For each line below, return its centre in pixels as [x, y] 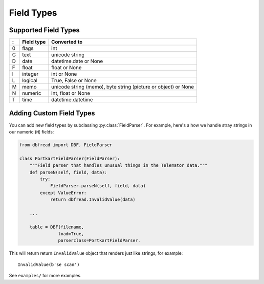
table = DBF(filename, [57, 227]
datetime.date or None [77, 61]
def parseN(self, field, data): [68, 172]
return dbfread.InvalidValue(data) [93, 200]
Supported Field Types [44, 30]
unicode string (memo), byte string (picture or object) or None [123, 87]
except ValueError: [63, 193]
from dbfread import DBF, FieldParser [66, 145]
